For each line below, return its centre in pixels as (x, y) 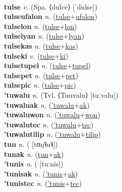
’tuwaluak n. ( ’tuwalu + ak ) (47, 105)
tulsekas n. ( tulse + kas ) (41, 45)
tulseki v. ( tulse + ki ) (36, 55)
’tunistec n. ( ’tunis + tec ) (43, 183)
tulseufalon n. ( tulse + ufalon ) (51, 16)
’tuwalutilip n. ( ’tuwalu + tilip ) (52, 134)
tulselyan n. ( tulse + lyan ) (44, 36)
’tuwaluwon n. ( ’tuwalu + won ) (52, 115)
